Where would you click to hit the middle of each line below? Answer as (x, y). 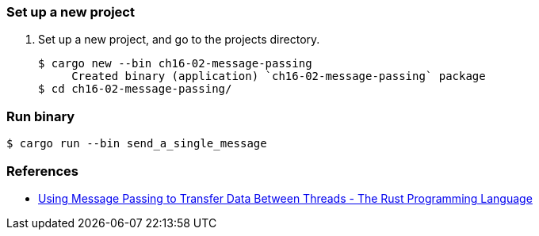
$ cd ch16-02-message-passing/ (135, 89)
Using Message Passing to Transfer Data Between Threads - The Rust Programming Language (285, 198)
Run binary (41, 116)
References (42, 171)
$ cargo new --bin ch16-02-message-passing (175, 64)
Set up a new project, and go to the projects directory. (179, 40)
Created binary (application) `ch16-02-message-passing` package (279, 76)
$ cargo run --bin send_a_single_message (137, 144)
